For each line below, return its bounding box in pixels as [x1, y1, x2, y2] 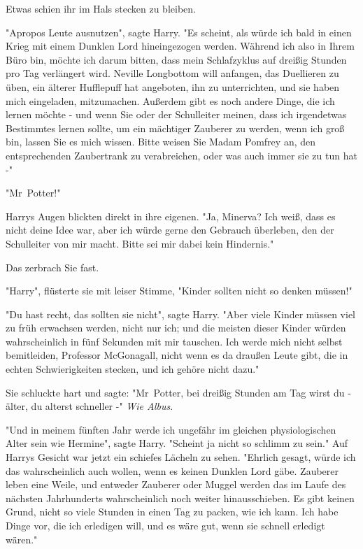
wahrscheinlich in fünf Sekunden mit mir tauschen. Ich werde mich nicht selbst [6, 334, 343, 348]
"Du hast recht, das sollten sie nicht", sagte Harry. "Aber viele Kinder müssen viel [6, 306, 355, 321]
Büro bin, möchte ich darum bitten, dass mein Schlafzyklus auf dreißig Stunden [6, 52, 347, 66]
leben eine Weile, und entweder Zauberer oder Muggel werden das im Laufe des [6, 477, 346, 492]
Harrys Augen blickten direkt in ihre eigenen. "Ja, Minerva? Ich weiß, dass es [6, 208, 336, 223]
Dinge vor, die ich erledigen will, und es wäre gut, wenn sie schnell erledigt [6, 518, 325, 532]
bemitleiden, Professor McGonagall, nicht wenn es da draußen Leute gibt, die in [6, 348, 348, 362]
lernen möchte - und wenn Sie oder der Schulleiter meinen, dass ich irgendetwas [6, 107, 347, 122]
